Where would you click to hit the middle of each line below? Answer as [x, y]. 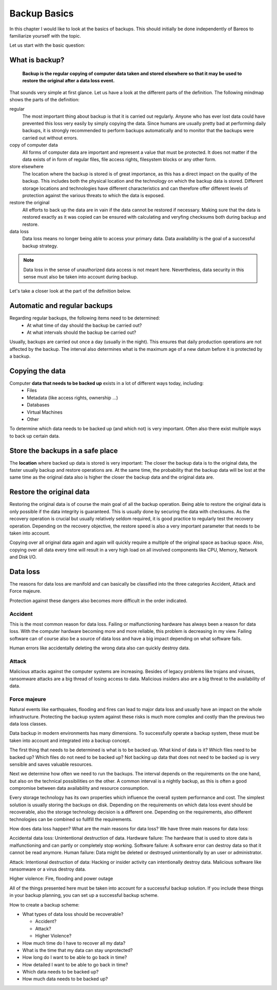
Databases [38, 405]
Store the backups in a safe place [64, 450]
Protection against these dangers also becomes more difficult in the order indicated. [98, 600]
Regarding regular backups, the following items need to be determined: [85, 318]
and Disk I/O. [23, 557]
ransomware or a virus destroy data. [48, 869]
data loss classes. [28, 723]
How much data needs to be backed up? [65, 979]
